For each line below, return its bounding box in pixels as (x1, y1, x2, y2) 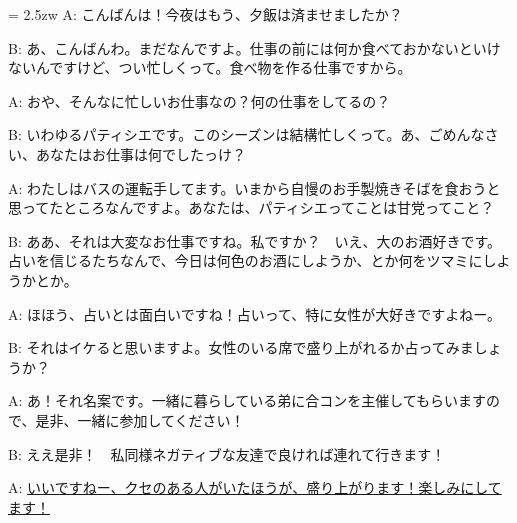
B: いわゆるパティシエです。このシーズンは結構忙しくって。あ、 (8, 124, 429, 145)
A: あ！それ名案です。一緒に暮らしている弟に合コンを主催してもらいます (8, 390, 487, 411)
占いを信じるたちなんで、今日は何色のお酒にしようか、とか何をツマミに (8, 250, 483, 271)
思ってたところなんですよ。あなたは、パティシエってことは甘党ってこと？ (8, 197, 495, 218)
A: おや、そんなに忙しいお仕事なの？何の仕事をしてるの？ (8, 90, 391, 111)
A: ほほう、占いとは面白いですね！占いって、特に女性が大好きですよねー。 (8, 303, 502, 324)
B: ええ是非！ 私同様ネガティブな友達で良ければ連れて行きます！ (8, 443, 446, 464)
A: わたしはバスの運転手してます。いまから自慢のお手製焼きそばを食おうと (8, 177, 501, 198)
